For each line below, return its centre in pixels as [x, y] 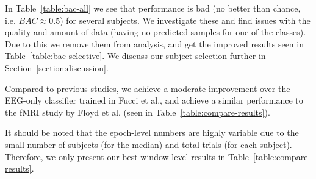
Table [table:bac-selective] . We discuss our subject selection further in [135, 56]
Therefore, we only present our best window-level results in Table [127, 156]
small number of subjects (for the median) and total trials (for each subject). [149, 144]
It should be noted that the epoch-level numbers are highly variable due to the [152, 132]
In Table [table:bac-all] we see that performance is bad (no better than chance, [153, 8]
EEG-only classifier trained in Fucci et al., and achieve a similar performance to [154, 100]
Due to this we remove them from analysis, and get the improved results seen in [154, 44]
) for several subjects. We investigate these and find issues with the [185, 20]
